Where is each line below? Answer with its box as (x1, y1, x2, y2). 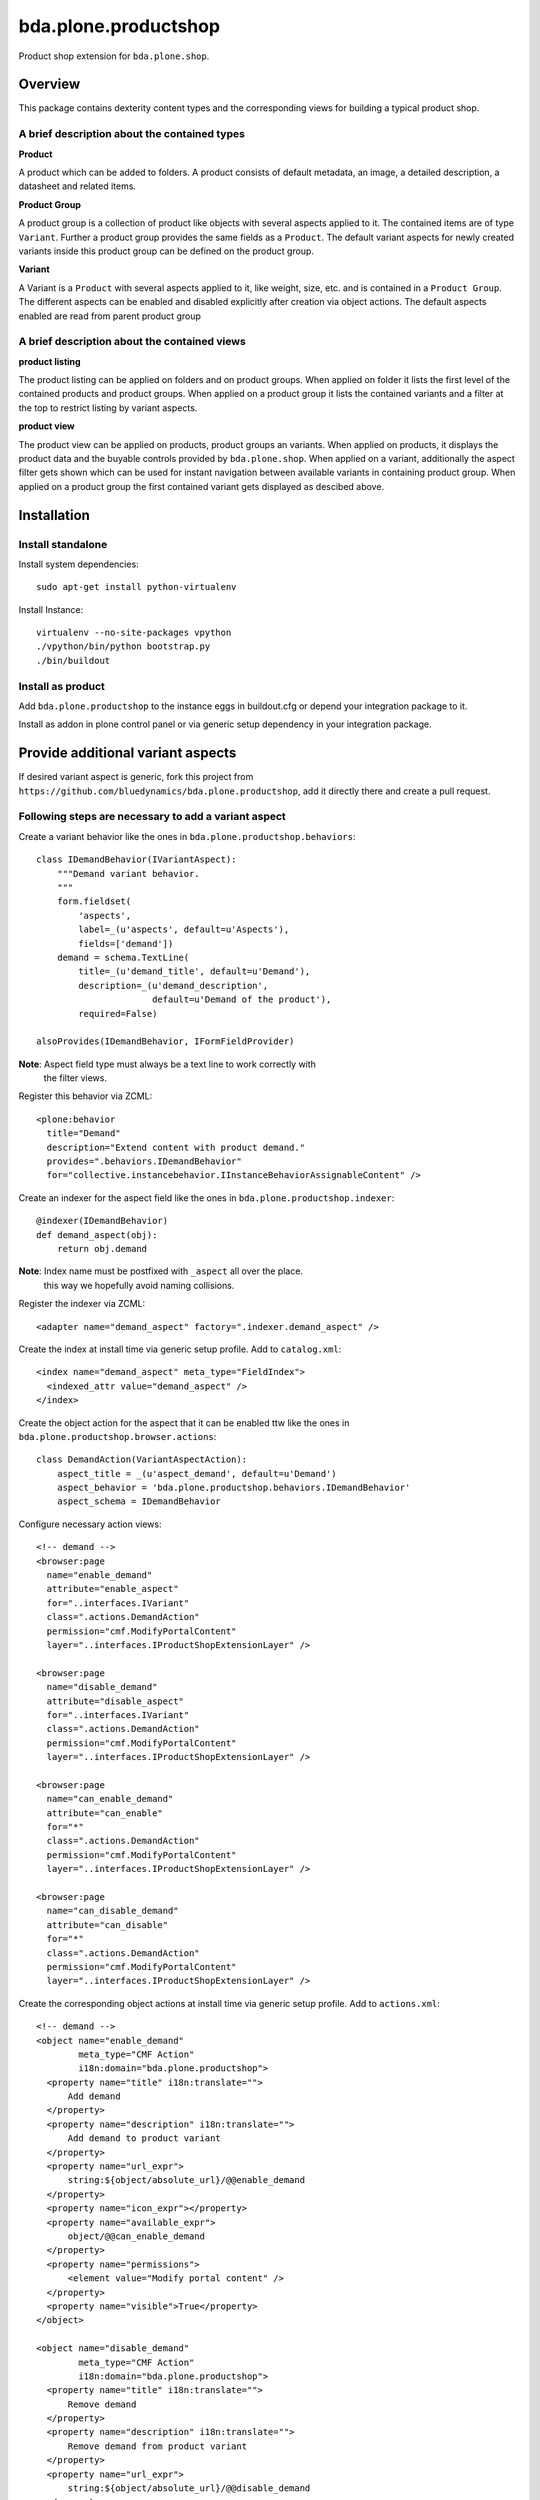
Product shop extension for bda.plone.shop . (18, 50, 210, 62)
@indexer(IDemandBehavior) (36, 1215, 169, 1227)
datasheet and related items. (18, 180, 137, 192)
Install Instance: (18, 603, 84, 615)
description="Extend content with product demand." (46, 1141, 305, 1153)
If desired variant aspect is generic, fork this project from (18, 771, 254, 783)
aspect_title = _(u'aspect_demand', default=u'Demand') (56, 1468, 337, 1479)
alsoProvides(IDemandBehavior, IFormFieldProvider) (36, 1036, 295, 1047)
